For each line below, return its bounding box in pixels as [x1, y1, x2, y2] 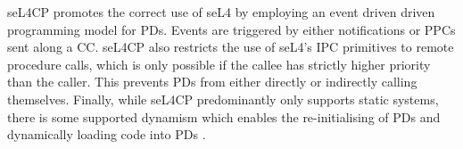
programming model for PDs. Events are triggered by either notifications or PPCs [7, 20, 456, 38]
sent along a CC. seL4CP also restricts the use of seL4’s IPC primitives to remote [7, 37, 454, 56]
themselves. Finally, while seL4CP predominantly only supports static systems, [7, 89, 439, 108]
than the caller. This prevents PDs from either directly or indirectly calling [7, 72, 418, 91]
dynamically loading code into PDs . [7, 125, 206, 144]
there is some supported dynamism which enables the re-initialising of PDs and [7, 107, 441, 126]
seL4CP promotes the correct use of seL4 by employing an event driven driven [7, 3, 435, 21]
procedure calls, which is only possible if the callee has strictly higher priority [7, 54, 431, 73]
